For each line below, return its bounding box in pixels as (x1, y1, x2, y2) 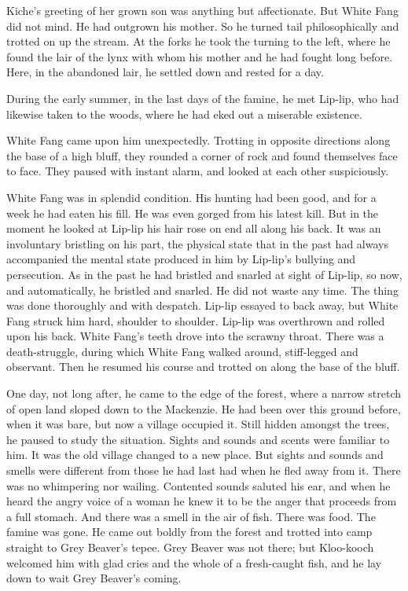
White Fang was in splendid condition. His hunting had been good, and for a (6, 189, 377, 205)
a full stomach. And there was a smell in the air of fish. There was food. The (6, 508, 376, 524)
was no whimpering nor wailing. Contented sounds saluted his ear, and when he (6, 477, 391, 494)
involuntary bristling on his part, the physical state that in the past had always (6, 235, 388, 251)
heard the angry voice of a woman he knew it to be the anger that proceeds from (6, 493, 397, 509)
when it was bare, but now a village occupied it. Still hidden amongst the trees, (6, 416, 390, 432)
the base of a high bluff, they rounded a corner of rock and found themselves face (6, 147, 398, 163)
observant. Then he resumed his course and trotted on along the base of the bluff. (6, 358, 400, 375)
